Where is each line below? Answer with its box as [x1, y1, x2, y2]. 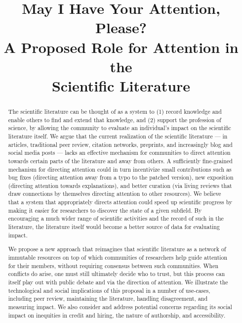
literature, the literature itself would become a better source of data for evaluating [8, 223, 220, 231]
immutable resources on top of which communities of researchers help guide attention [8, 253, 228, 261]
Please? [95, 17, 147, 38]
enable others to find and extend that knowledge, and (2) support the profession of [8, 115, 221, 124]
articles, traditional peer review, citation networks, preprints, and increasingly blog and [8, 140, 233, 148]
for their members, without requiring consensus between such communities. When [8, 261, 219, 270]
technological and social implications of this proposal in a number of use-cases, [8, 286, 210, 294]
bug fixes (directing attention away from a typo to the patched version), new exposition [8, 173, 234, 182]
